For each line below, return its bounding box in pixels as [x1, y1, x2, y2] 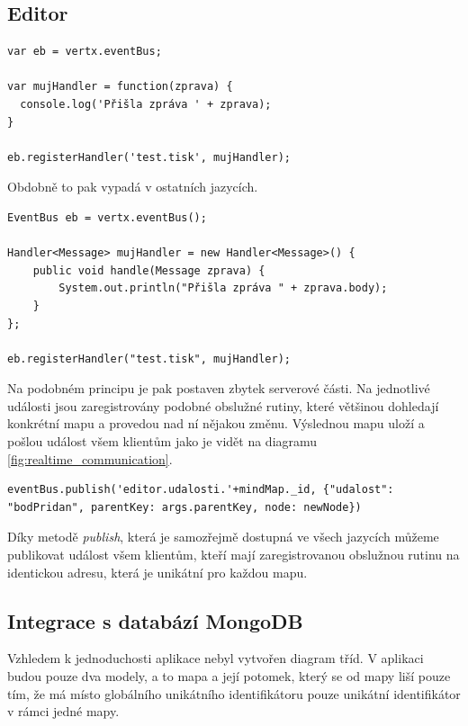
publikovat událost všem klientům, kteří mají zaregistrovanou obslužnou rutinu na [7, 545, 460, 564]
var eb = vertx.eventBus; [7, 45, 162, 58]
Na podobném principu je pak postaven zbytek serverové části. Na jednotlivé [7, 379, 430, 398]
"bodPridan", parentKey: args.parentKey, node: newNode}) [7, 500, 362, 514]
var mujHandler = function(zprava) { [7, 80, 233, 94]
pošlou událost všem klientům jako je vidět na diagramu [7, 432, 318, 451]
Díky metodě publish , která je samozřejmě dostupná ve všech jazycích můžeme [7, 527, 439, 546]
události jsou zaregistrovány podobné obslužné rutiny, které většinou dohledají [7, 396, 439, 415]
